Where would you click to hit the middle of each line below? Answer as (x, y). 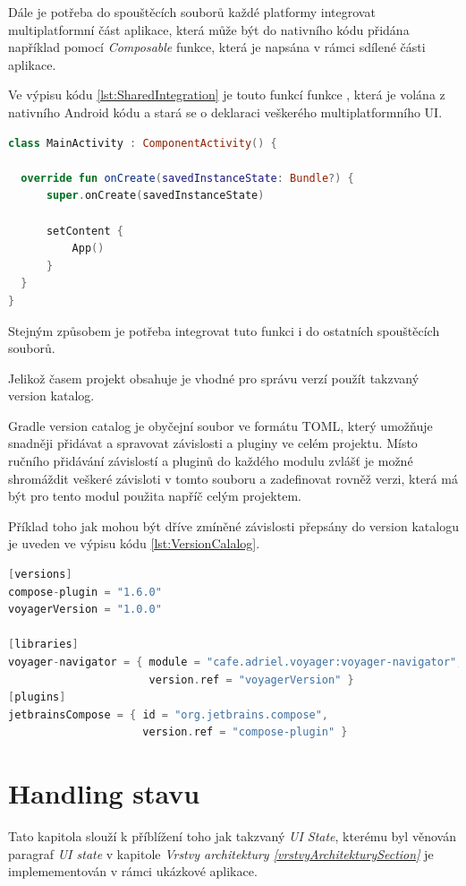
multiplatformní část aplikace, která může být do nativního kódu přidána (209, 29)
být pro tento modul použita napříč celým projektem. (155, 496)
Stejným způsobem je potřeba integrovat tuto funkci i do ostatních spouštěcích (224, 330)
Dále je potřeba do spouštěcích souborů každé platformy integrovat (192, 12)
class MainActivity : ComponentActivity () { (143, 143)
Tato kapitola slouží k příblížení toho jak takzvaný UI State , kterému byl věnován (232, 836)
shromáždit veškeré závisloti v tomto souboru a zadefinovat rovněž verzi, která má (233, 478)
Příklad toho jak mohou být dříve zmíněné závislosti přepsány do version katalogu (233, 525)
